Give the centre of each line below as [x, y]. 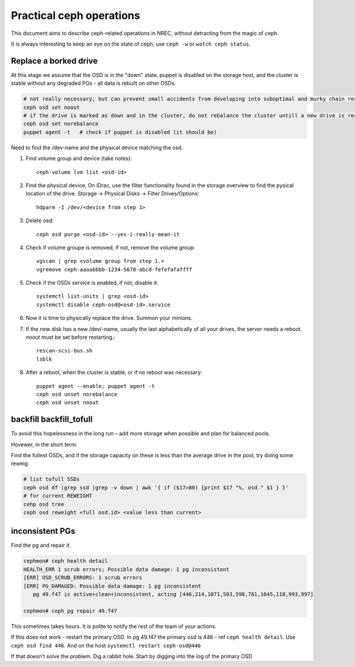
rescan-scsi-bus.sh [64, 351]
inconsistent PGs [43, 531]
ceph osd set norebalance [61, 124]
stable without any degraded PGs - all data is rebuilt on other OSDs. [93, 84]
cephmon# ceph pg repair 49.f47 [70, 611]
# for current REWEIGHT [58, 496]
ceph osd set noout [51, 107]
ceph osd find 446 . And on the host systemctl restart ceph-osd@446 [106, 645]
